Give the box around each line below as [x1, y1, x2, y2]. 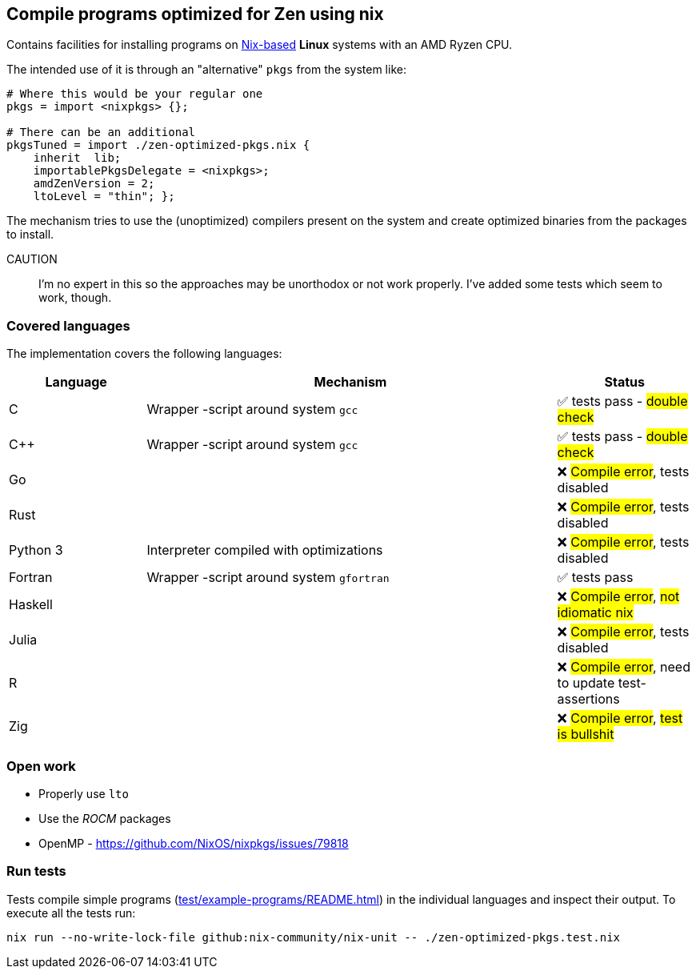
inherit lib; [33, 151, 122, 165]
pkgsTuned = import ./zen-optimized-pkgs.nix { [6, 138, 310, 152]
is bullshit [557, 726, 614, 743]
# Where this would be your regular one [6, 87, 263, 101]
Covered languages [6, 317, 130, 334]
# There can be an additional [6, 126, 196, 139]
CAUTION [6, 252, 58, 267]
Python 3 [9, 542, 63, 559]
